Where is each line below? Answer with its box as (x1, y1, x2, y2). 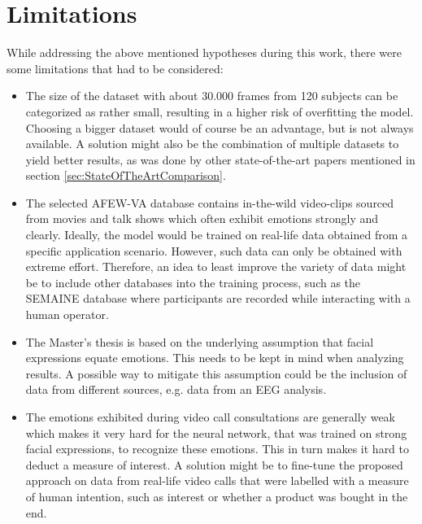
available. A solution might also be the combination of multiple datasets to (25, 135, 399, 152)
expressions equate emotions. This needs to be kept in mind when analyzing (25, 349, 404, 366)
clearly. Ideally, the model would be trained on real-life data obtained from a (25, 226, 407, 243)
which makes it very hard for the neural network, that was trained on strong (25, 424, 407, 441)
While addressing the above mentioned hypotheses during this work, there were (7, 44, 402, 61)
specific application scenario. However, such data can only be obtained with (25, 242, 402, 259)
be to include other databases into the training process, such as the (25, 273, 361, 290)
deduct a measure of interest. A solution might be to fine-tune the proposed (25, 456, 403, 473)
